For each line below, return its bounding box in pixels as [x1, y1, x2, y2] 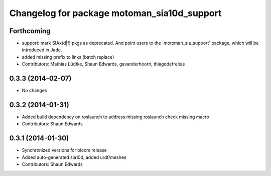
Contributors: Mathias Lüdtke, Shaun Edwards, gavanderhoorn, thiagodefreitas [22, 61, 185, 67]
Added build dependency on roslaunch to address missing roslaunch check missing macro [22, 114, 209, 120]
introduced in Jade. [22, 47, 62, 53]
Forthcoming [9, 27, 51, 35]
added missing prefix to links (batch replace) [22, 54, 114, 60]
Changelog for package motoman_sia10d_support [9, 8, 222, 19]
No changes [22, 87, 47, 94]
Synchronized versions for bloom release [22, 147, 107, 153]
